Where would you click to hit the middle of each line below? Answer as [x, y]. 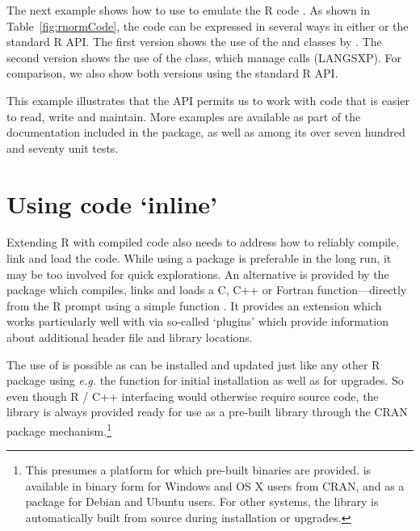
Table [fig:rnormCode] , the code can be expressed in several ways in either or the [208, 25]
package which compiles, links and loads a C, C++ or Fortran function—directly [207, 290]
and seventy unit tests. [63, 147]
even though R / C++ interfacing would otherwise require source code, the [193, 396]
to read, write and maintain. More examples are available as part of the [184, 116]
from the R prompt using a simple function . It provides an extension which [194, 305]
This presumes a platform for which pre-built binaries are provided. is [198, 470]
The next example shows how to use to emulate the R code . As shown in [189, 10]
